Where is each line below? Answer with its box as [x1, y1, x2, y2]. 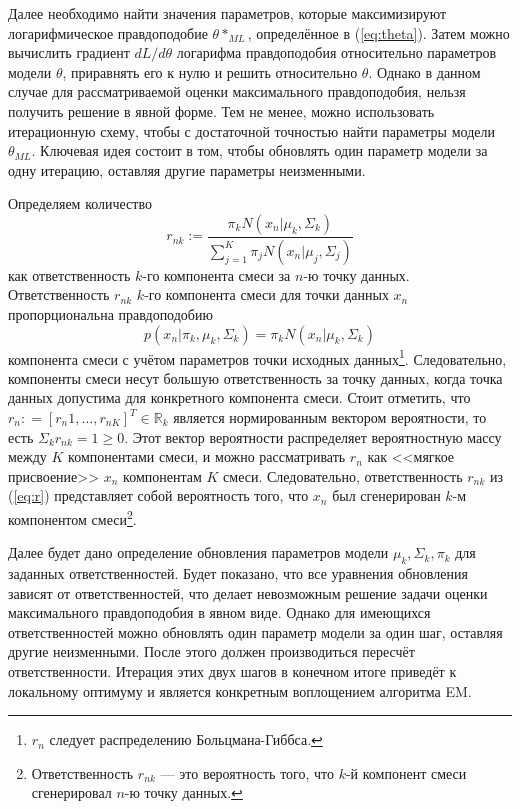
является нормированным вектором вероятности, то [173, 407, 487, 428]
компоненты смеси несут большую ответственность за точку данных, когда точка [8, 367, 503, 388]
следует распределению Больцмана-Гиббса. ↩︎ [49, 729, 323, 750]
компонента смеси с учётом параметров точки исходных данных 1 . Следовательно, [8, 345, 507, 369]
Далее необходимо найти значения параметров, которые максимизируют [8, 3, 447, 23]
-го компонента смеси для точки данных [144, 284, 389, 305]
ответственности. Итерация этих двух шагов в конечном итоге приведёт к [8, 661, 457, 682]
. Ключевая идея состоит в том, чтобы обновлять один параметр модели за [31, 140, 488, 161]
